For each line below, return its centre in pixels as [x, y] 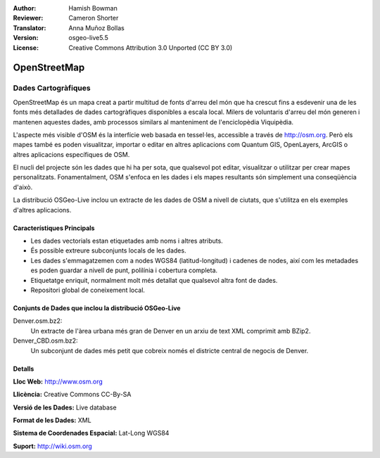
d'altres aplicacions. [42, 210]
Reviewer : [28, 18]
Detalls [24, 369]
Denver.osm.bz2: [38, 321]
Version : [26, 38]
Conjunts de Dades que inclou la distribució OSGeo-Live [97, 308]
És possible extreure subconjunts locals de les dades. [108, 250]
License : [26, 47]
